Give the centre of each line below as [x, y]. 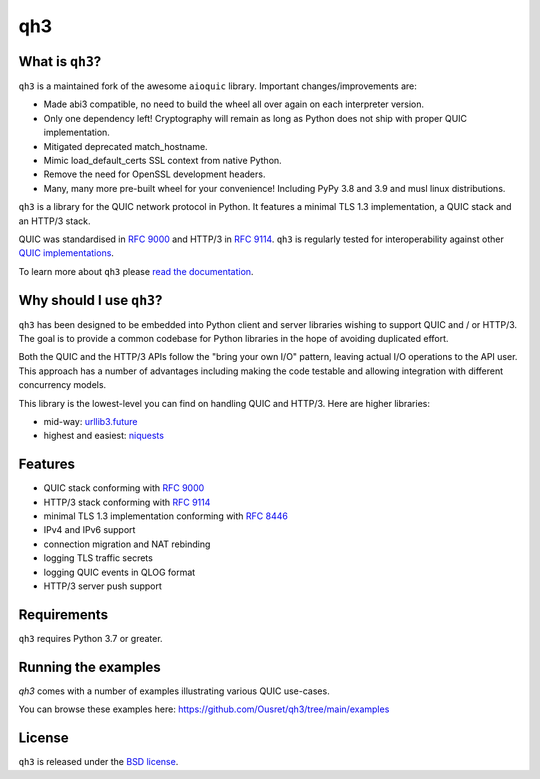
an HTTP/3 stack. [54, 221]
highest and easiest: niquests [104, 436]
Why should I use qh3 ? [90, 300]
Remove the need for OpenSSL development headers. [154, 174]
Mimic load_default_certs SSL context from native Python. [162, 161]
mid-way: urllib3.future [91, 421]
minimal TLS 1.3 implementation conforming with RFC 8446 [166, 516]
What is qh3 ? [60, 61]
